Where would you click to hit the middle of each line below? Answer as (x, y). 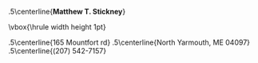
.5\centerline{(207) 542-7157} (57, 51)
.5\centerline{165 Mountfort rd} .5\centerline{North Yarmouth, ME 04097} (129, 42)
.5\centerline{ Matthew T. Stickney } (67, 12)
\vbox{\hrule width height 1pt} (57, 27)
